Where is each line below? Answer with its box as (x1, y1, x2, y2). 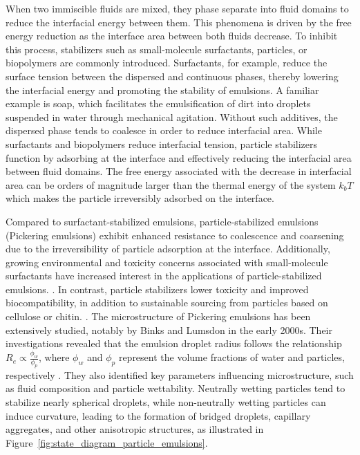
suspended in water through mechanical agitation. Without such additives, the (6, 109, 338, 124)
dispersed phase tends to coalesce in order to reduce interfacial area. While (6, 123, 322, 138)
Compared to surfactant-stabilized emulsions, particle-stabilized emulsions (6, 214, 319, 228)
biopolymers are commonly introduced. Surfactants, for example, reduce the (6, 55, 328, 70)
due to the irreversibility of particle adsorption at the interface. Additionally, (6, 241, 330, 256)
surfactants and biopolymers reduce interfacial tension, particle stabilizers (6, 136, 318, 151)
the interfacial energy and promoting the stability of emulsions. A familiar (6, 82, 319, 97)
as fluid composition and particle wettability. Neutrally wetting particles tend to (6, 381, 345, 396)
